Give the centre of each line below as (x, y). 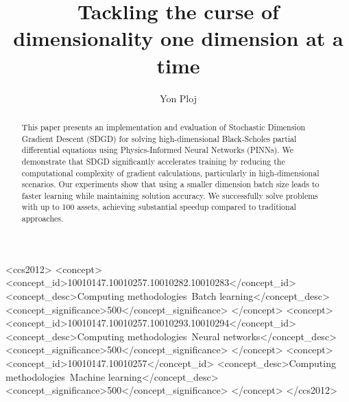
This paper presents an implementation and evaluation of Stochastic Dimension (164, 127)
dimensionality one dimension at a (178, 38)
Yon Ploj (178, 98)
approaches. (43, 218)
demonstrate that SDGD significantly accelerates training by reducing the (153, 161)
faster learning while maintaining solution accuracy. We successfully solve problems (170, 195)
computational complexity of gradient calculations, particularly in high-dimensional (170, 173)
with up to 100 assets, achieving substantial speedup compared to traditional (159, 207)
